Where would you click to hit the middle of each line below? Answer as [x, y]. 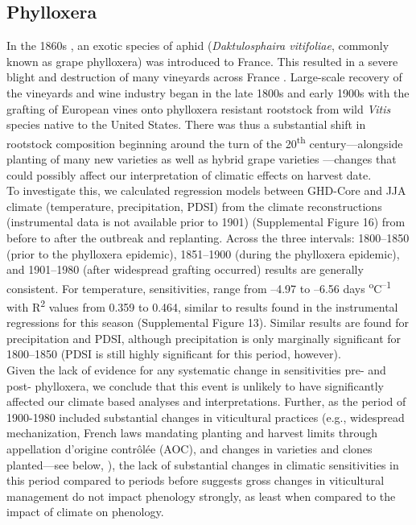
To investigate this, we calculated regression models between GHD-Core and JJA [206, 190]
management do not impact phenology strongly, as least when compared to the [201, 496]
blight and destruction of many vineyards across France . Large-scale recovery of [204, 77]
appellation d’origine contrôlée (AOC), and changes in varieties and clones [189, 449]
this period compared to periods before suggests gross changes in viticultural [196, 480]
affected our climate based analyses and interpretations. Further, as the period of [206, 401]
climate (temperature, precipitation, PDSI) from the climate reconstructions [194, 206]
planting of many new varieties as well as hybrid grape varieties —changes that [202, 159]
